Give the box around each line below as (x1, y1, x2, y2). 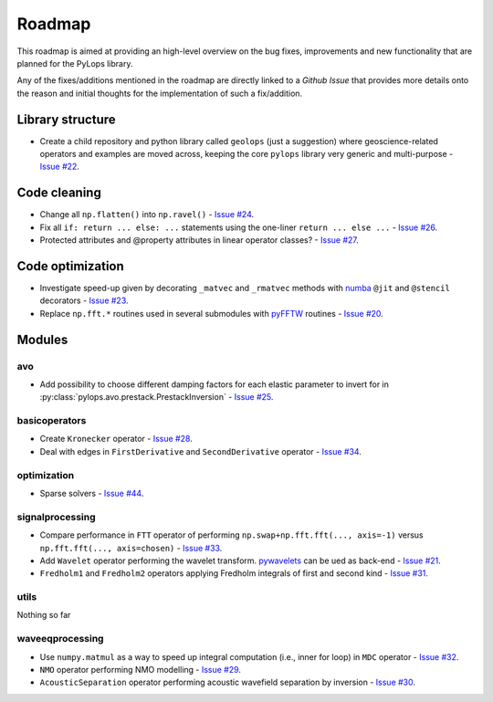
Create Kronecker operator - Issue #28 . (39, 434, 194, 445)
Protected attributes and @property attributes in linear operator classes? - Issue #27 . (39, 235, 360, 246)
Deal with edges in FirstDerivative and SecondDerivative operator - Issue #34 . (39, 445, 362, 456)
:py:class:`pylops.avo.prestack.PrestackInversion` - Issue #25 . (39, 392, 274, 403)
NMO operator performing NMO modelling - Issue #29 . (39, 664, 242, 675)
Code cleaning (16, 185, 102, 201)
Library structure (16, 111, 116, 127)
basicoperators (16, 414, 87, 427)
